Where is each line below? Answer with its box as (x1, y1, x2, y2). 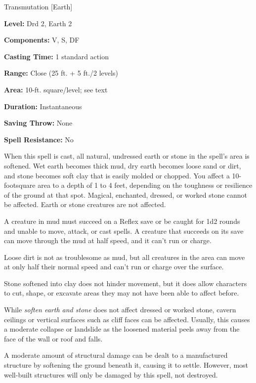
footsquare (4, 180, 36, 190)
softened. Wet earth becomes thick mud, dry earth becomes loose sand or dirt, (4, 160, 241, 170)
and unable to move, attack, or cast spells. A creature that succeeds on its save (4, 225, 244, 236)
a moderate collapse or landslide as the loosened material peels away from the (4, 324, 240, 334)
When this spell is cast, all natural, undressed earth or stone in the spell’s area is (4, 151, 250, 161)
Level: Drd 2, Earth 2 (4, 18, 72, 28)
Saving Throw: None (4, 118, 73, 128)
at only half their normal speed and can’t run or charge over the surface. (4, 261, 224, 272)
